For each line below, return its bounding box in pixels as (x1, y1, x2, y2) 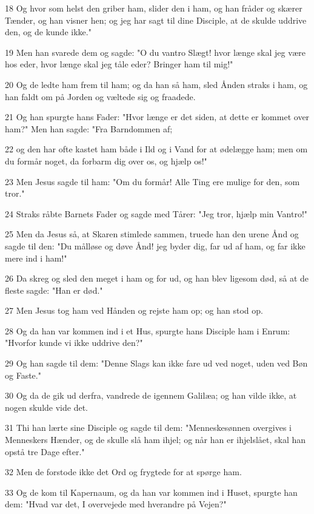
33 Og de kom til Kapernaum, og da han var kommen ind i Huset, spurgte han (5, 485, 298, 498)
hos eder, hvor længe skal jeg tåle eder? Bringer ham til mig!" (5, 58, 233, 70)
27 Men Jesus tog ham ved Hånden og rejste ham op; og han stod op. (5, 304, 263, 317)
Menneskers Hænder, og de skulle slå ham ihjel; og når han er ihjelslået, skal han (5, 433, 306, 446)
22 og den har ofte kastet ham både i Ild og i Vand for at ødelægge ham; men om (5, 143, 308, 155)
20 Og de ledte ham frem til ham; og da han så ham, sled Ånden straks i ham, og (5, 78, 308, 90)
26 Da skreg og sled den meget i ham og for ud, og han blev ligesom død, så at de (5, 272, 309, 285)
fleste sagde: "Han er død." (5, 283, 103, 296)
